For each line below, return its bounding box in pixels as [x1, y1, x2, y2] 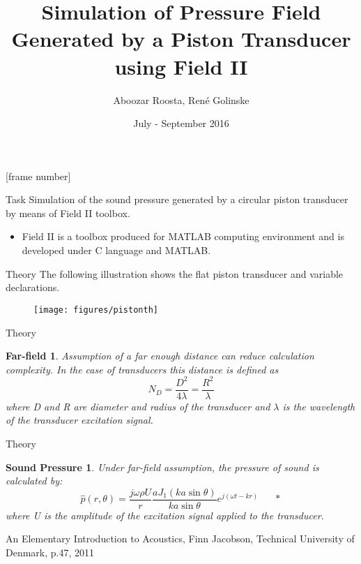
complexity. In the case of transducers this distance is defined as [6, 362, 279, 376]
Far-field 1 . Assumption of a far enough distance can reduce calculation [6, 348, 314, 363]
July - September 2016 [133, 116, 229, 131]
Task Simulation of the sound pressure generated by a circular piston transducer [6, 192, 348, 207]
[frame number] [6, 168, 71, 183]
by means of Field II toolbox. [6, 205, 130, 220]
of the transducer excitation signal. [6, 413, 153, 427]
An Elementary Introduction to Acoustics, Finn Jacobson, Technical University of [6, 531, 355, 546]
